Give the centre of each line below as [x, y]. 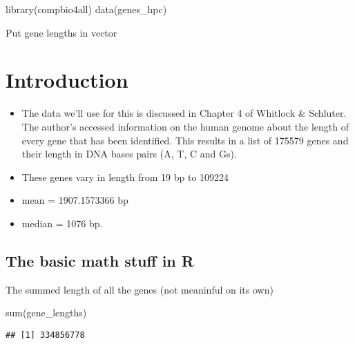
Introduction [67, 80]
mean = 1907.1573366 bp [75, 200]
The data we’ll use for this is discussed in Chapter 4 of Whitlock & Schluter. [184, 113]
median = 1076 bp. [62, 223]
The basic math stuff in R [100, 260]
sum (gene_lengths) [46, 313]
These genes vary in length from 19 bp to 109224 [125, 176]
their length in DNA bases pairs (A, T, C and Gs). [129, 154]
